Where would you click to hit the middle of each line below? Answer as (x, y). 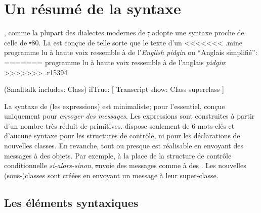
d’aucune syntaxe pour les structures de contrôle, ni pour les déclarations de (122, 136)
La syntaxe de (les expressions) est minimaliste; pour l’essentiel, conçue (115, 106)
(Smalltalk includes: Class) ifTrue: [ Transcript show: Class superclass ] (114, 89)
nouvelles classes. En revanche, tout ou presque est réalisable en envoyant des (124, 146)
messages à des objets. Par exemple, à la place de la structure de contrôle (118, 155)
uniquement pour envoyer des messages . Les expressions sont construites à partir (129, 116)
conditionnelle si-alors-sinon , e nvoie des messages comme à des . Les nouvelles (125, 165)
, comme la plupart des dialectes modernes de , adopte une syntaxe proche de (124, 33)
